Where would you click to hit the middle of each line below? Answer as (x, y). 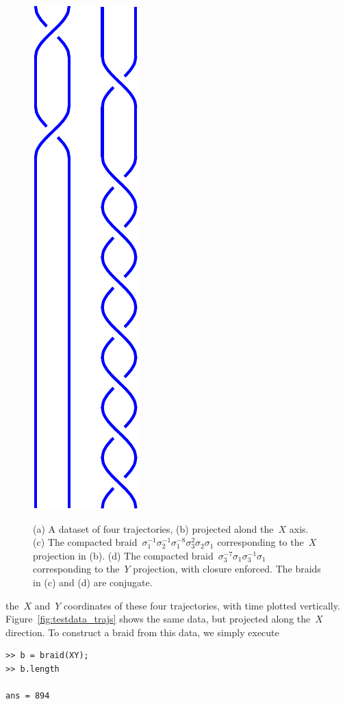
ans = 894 (28, 696)
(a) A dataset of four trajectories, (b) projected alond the (153, 528)
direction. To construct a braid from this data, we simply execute (142, 632)
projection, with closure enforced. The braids (227, 569)
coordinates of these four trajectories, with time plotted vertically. (202, 605)
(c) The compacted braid (85, 542)
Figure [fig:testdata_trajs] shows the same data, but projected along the (158, 619)
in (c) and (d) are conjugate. (93, 582)
